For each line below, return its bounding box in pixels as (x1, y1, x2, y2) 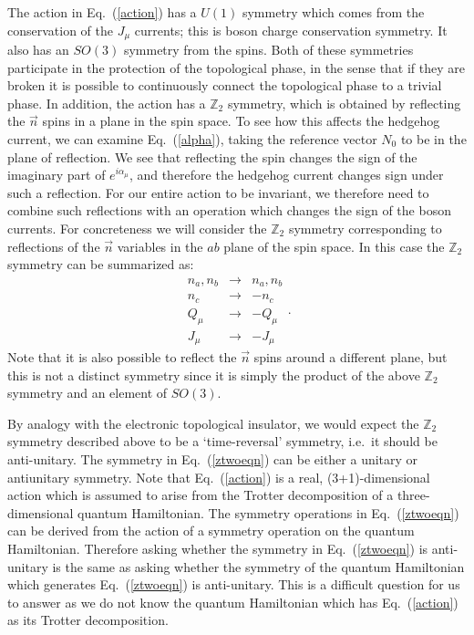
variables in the (117, 236, 203, 255)
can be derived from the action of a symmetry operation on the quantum (7, 521, 415, 540)
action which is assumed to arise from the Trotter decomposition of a (7, 485, 394, 505)
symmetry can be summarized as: (7, 255, 194, 274)
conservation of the (7, 20, 114, 39)
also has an (7, 40, 69, 59)
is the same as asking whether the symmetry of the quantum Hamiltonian (52, 557, 465, 576)
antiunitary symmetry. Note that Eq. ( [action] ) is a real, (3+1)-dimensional (7, 467, 430, 486)
